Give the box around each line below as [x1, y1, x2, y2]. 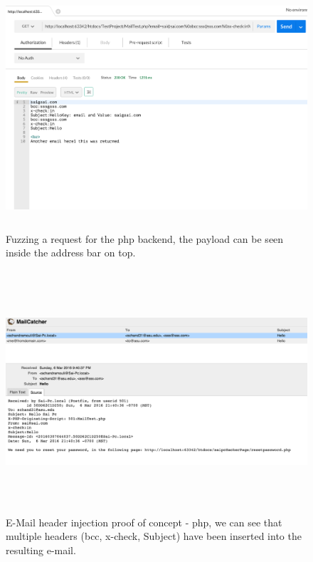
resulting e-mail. [6, 542, 76, 557]
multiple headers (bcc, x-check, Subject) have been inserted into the [6, 529, 302, 543]
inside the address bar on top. [6, 245, 136, 260]
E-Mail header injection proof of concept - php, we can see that [6, 514, 282, 529]
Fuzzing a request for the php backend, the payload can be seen [6, 231, 284, 246]
